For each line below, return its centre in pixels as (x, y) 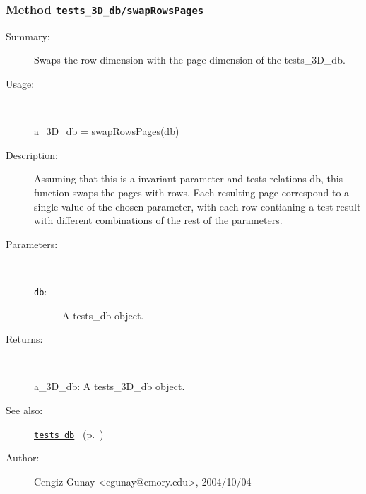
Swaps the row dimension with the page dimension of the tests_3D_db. (190, 60)
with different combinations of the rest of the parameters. (158, 220)
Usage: (20, 83)
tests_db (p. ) (69, 434)
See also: (24, 410)
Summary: (28, 36)
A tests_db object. (103, 315)
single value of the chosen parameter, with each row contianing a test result (197, 206)
